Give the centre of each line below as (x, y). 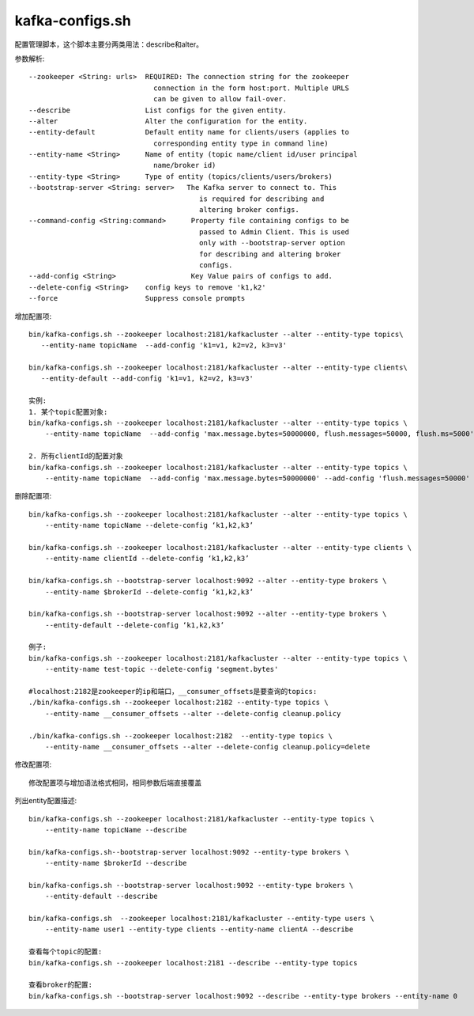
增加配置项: (33, 316)
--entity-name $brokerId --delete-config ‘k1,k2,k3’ (149, 592)
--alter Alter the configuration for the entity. (168, 121)
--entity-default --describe (101, 897)
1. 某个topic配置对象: (68, 412)
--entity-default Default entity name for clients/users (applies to (189, 132)
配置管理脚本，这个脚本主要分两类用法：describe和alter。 (109, 44)
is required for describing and (261, 199)
